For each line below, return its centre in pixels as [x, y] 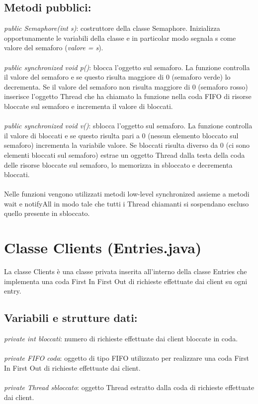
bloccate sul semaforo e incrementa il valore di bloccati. [88, 106]
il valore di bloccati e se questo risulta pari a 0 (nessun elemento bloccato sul [121, 135]
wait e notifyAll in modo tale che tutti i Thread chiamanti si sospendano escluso [127, 203]
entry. [13, 291]
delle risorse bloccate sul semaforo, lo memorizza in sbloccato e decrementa [118, 164]
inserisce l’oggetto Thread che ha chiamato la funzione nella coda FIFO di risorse [128, 96]
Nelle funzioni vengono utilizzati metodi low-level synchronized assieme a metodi [127, 194]
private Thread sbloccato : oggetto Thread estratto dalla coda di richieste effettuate [129, 387]
